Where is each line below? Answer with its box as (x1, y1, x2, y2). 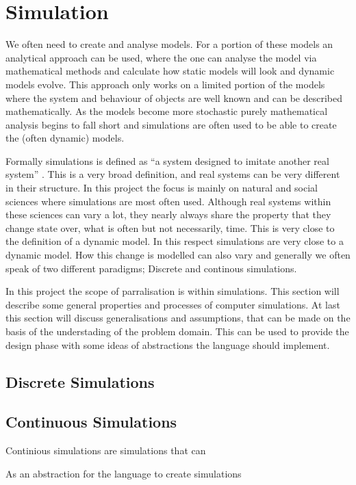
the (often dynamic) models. (5, 131, 125, 145)
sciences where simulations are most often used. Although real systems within (5, 194, 331, 208)
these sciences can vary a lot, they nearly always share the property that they (5, 207, 331, 222)
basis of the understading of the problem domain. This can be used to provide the (5, 324, 349, 338)
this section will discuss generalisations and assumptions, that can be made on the (5, 311, 351, 325)
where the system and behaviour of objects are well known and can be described (5, 90, 342, 105)
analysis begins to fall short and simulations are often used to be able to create (5, 117, 337, 131)
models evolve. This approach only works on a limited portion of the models (5, 77, 325, 91)
